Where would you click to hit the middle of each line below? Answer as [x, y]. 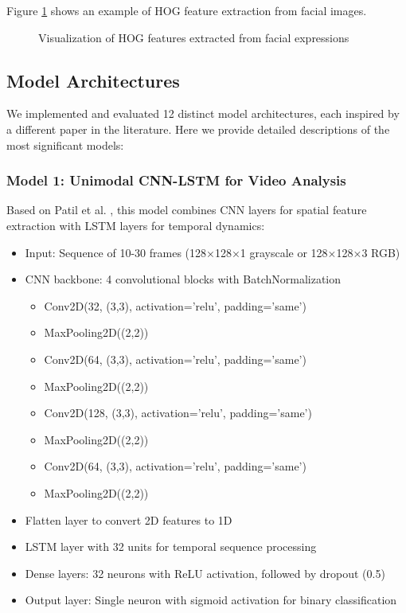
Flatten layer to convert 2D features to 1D [129, 519]
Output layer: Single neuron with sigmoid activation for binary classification [211, 600]
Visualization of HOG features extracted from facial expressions [194, 37]
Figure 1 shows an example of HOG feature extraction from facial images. [187, 10]
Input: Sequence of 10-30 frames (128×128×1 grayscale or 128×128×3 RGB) [213, 252]
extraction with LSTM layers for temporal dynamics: [136, 225]
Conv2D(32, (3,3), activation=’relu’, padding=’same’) [175, 305]
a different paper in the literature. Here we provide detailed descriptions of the [198, 129]
